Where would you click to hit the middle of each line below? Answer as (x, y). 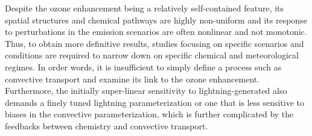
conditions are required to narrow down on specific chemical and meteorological (152, 55)
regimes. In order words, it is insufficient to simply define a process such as (143, 66)
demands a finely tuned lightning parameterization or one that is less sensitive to (155, 102)
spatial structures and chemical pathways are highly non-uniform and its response (156, 20)
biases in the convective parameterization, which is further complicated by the (149, 114)
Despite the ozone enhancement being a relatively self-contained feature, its (145, 8)
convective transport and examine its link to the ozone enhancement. (132, 79)
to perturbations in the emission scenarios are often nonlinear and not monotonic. (156, 32)
